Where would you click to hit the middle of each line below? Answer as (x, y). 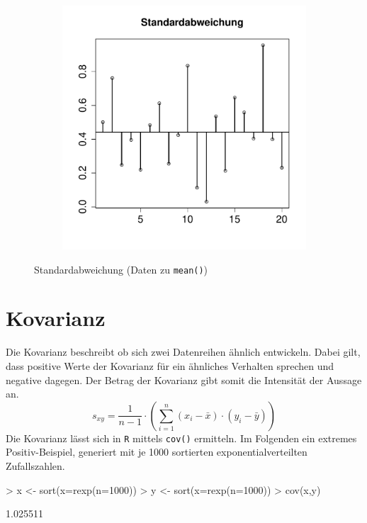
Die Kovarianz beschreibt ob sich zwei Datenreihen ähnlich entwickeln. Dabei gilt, (183, 352)
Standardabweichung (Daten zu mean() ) (121, 269)
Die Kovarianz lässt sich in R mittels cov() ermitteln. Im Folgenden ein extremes (181, 438)
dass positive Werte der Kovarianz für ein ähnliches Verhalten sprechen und (170, 365)
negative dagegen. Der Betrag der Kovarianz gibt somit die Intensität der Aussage (184, 379)
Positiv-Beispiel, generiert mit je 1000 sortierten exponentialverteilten (157, 452)
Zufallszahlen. (35, 466)
